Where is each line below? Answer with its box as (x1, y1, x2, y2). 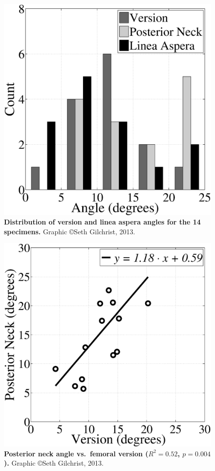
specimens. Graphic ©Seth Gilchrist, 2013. (4, 226, 135, 236)
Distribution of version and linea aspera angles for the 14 (4, 217, 201, 227)
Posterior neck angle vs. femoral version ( (4, 448, 149, 458)
